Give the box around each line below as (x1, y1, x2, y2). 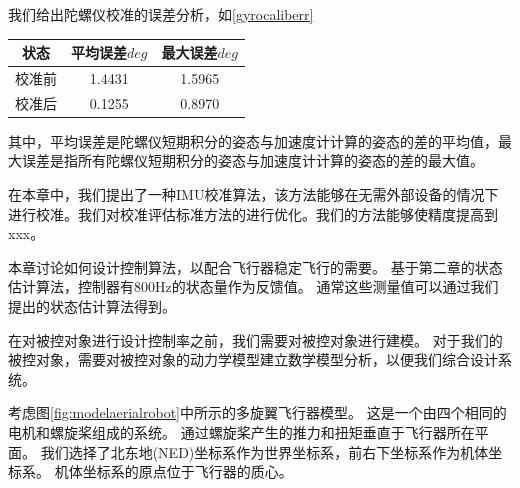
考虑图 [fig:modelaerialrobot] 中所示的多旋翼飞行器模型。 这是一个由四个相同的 (8, 402, 507, 423)
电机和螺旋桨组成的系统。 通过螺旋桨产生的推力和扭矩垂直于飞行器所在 (8, 422, 475, 442)
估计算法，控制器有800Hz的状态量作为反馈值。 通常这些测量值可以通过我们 (8, 276, 499, 297)
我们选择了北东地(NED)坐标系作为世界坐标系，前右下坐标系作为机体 (40, 441, 489, 462)
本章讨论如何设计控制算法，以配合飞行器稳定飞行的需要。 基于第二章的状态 (8, 256, 503, 277)
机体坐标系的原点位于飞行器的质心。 (54, 461, 293, 482)
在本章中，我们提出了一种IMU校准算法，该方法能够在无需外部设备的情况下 (8, 184, 499, 205)
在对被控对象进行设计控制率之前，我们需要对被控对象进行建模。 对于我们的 (8, 329, 503, 350)
